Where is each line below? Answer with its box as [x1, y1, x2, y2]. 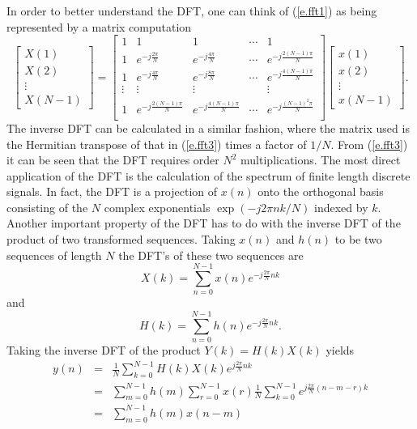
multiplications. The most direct [240, 151, 401, 168]
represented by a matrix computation [6, 18, 192, 35]
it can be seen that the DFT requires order [6, 151, 219, 168]
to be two [334, 231, 382, 248]
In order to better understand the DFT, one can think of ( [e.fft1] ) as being [6, 2, 377, 19]
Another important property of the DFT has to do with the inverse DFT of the [6, 214, 401, 231]
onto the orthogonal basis [257, 183, 384, 200]
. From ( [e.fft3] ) [330, 135, 408, 152]
